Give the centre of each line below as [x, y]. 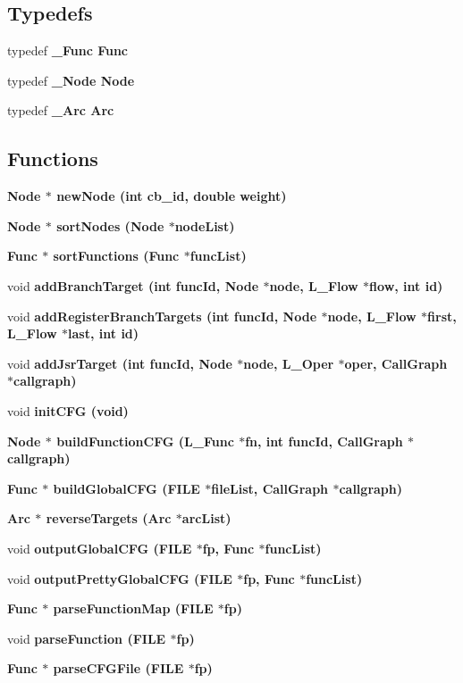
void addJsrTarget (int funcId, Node [120, 363]
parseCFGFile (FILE [118, 668]
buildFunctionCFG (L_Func [145, 441]
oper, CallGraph [396, 363]
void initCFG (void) [68, 410]
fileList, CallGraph [270, 488]
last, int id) [104, 333]
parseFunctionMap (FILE [133, 608]
